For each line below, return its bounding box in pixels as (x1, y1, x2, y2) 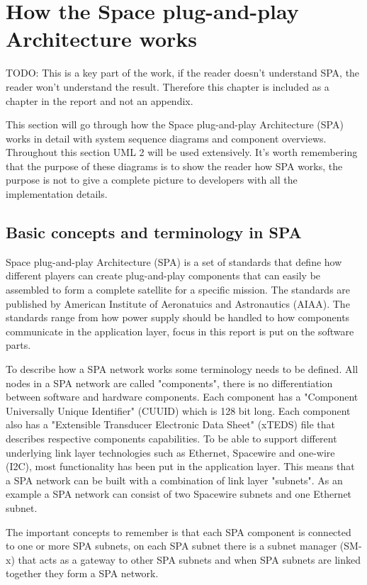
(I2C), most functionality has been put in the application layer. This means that (6, 459, 355, 474)
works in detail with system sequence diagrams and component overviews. (6, 130, 327, 145)
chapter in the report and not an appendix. (6, 93, 193, 108)
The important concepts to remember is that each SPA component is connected (6, 524, 351, 539)
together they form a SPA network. (6, 566, 159, 581)
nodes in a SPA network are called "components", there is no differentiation (6, 375, 333, 390)
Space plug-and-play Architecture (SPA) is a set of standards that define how (6, 254, 342, 269)
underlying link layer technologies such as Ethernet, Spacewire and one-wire (6, 445, 335, 459)
